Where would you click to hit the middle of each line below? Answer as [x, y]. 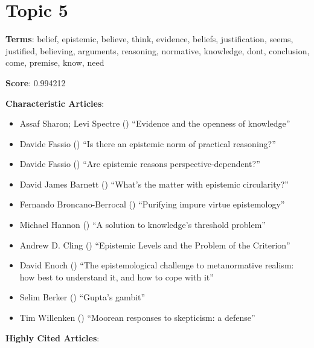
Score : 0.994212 [36, 82]
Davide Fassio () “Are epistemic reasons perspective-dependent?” [140, 164]
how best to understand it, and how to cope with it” [117, 277]
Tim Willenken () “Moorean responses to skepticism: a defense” [137, 318]
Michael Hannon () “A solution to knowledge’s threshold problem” [143, 225]
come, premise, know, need [55, 62]
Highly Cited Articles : [53, 337]
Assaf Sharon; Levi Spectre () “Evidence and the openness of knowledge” [155, 123]
